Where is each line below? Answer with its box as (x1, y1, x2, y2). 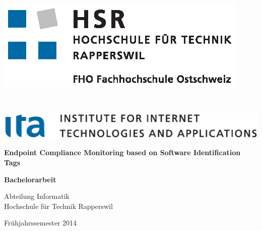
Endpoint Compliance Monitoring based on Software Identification (4, 147, 241, 158)
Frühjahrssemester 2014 (4, 217, 77, 228)
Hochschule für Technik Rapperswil (4, 200, 113, 211)
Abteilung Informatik (4, 191, 70, 201)
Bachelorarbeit (4, 174, 56, 184)
